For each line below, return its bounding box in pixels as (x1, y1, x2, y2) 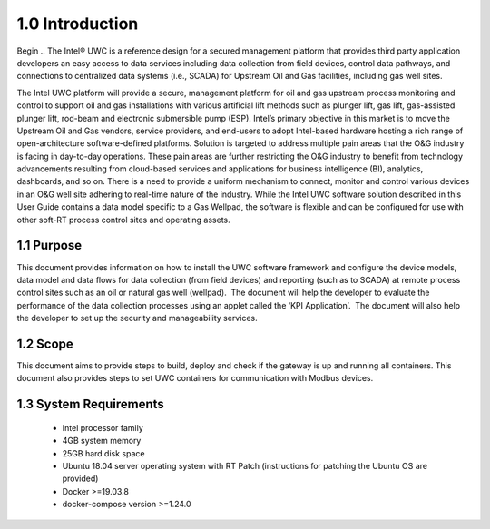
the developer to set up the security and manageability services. (16, 313, 258, 324)
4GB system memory (62, 436, 142, 446)
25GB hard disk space (62, 447, 145, 458)
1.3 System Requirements (16, 397, 165, 412)
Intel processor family (62, 422, 144, 433)
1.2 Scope (16, 336, 74, 351)
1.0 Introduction (16, 14, 139, 34)
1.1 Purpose (16, 238, 82, 253)
